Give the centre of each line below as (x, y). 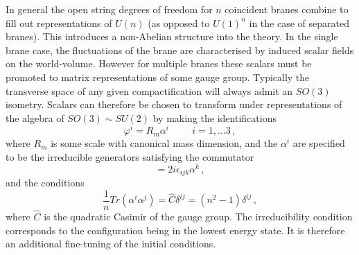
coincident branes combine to (287, 9)
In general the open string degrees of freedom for (109, 9)
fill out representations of (59, 23)
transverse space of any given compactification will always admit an (149, 90)
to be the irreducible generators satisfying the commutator (130, 157)
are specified (319, 143)
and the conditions (45, 183)
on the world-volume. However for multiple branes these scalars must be (159, 63)
